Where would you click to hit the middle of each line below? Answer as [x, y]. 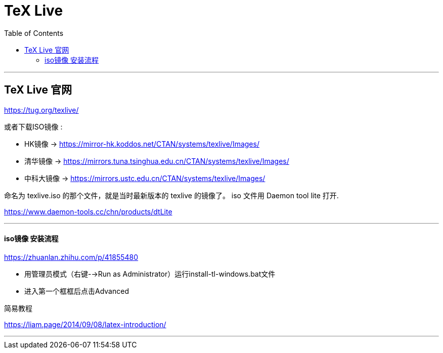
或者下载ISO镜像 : [33, 126]
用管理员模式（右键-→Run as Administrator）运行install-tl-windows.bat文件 [150, 274]
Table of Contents [34, 33]
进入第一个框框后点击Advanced [77, 291]
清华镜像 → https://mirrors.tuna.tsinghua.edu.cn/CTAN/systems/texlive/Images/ [157, 161]
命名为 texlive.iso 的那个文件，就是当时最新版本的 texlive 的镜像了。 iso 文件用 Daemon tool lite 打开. [171, 195]
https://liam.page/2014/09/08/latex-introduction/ [85, 324]
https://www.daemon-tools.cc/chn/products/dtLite [88, 211]
